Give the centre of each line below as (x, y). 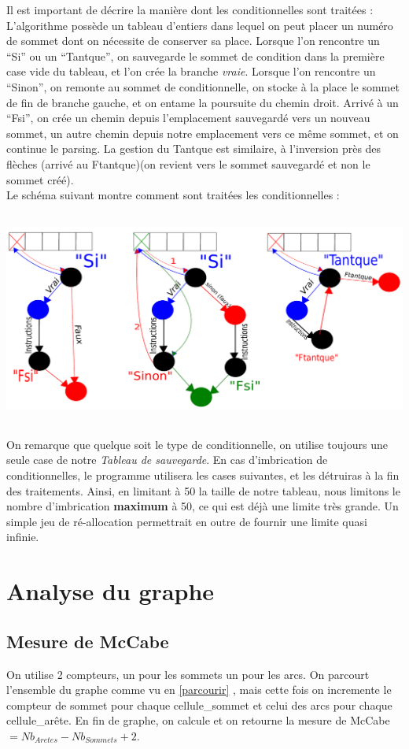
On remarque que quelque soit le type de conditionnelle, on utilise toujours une (197, 444)
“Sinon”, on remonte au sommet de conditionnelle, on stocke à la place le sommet (203, 86)
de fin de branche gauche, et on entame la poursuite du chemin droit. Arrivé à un (203, 102)
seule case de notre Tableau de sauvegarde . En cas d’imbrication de (167, 460)
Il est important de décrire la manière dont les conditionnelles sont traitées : (190, 9)
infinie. (23, 537)
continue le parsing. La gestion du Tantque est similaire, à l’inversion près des (194, 148)
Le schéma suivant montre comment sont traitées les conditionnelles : (173, 195)
